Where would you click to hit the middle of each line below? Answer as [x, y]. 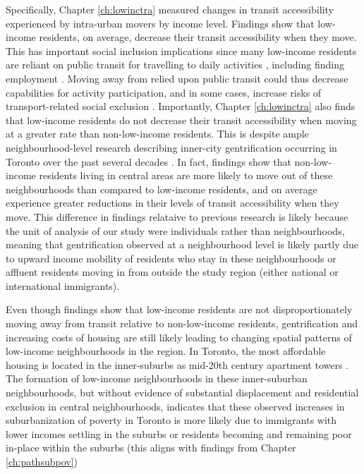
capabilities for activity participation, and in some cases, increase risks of [164, 92]
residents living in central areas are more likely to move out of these [186, 175]
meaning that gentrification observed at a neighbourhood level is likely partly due [182, 244]
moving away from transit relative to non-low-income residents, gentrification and [182, 323]
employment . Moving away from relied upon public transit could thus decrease [177, 78]
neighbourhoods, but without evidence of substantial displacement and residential [182, 393]
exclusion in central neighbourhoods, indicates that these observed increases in [175, 406]
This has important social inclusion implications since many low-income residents [181, 50]
